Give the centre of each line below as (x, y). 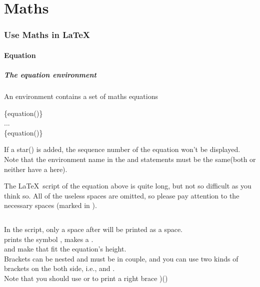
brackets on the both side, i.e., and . (59, 268)
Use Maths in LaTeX (47, 35)
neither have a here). (36, 169)
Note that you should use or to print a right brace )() (86, 278)
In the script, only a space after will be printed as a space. (93, 229)
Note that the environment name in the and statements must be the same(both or (130, 159)
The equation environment (50, 74)
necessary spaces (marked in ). (50, 205)
